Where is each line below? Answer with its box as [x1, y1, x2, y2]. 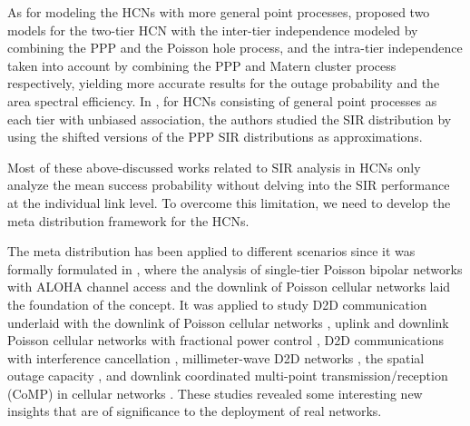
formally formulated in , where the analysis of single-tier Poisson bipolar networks [7, 259, 463, 278]
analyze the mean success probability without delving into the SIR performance [7, 175, 450, 194]
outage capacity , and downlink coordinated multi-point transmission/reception [7, 366, 448, 385]
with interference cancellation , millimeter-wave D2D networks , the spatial [7, 348, 425, 367]
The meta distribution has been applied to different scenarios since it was [7, 242, 416, 261]
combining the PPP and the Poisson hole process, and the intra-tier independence [7, 38, 463, 57]
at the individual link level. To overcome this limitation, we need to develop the [7, 193, 451, 212]
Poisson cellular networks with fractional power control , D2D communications [7, 331, 444, 350]
